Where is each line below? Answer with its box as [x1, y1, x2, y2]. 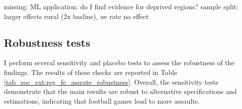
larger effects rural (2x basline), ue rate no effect [4, 11, 149, 21]
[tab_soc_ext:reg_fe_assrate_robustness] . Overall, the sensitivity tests [4, 76, 219, 87]
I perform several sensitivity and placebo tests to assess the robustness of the [4, 57, 235, 68]
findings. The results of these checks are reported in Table [4, 67, 177, 77]
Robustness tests [4, 35, 90, 50]
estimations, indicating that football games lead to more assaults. [4, 95, 200, 106]
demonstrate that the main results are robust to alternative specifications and [4, 86, 237, 96]
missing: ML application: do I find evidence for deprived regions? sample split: [4, 1, 239, 11]
